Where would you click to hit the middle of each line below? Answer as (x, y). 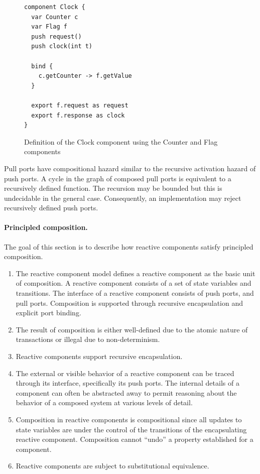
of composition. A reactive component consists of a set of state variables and (134, 283)
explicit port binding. (48, 313)
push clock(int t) (62, 46)
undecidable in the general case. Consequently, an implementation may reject (123, 198)
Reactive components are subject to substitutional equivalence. (112, 466)
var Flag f (49, 27)
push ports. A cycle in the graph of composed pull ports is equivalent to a (118, 178)
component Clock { (55, 7)
